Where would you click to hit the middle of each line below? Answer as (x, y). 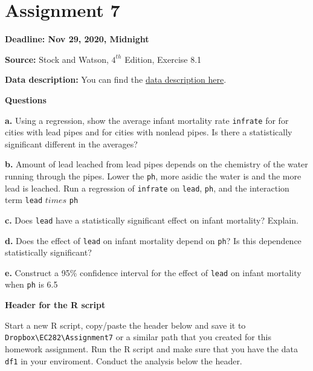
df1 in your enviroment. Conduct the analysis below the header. (124, 360)
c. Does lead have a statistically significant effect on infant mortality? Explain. (152, 220)
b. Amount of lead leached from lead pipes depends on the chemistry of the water (156, 164)
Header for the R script (55, 305)
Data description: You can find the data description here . (116, 79)
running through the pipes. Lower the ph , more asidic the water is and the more (153, 176)
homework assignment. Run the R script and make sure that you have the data (151, 348)
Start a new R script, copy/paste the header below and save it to (125, 325)
